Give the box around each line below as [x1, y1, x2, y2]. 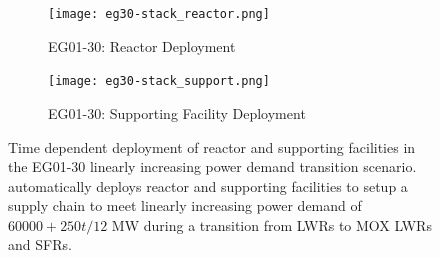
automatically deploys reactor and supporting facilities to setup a [8, 175, 408, 196]
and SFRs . [8, 234, 72, 255]
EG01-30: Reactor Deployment [48, 35, 236, 56]
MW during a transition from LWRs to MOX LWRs [111, 214, 432, 235]
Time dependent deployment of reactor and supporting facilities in [8, 136, 416, 157]
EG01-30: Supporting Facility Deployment [48, 102, 306, 123]
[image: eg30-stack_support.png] [48, 74, 270, 89]
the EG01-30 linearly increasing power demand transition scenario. [8, 156, 417, 177]
